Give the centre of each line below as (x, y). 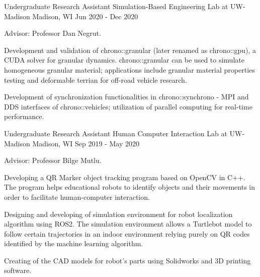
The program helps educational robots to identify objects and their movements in (130, 187)
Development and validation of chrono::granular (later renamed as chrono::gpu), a (130, 50)
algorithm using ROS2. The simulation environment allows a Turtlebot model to (128, 224)
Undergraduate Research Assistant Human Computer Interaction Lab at (116, 133)
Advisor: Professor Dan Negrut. (53, 33)
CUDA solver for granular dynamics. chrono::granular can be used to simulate (124, 60)
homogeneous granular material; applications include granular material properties (129, 69)
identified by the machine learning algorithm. (74, 243)
